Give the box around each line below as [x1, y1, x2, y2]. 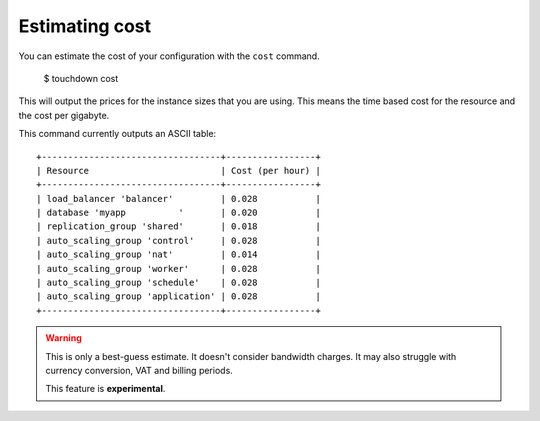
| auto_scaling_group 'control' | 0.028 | [36, 235, 322, 246]
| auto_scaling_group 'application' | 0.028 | [36, 291, 322, 302]
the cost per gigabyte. [18, 109, 110, 121]
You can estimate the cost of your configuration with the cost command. [18, 50, 320, 62]
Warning [45, 332, 82, 344]
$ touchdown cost [43, 72, 119, 84]
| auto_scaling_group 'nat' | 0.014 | [36, 249, 322, 260]
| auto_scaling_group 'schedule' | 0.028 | [36, 277, 322, 289]
